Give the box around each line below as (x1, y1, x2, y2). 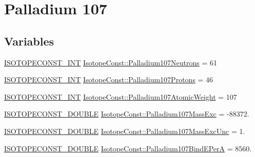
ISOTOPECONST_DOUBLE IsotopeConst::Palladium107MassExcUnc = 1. (4, 125, 245, 136)
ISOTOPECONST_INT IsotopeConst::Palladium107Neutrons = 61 (4, 57, 218, 68)
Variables (4, 33, 54, 49)
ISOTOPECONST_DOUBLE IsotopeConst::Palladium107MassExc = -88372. (4, 108, 249, 119)
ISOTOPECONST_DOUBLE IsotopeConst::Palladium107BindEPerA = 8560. (4, 143, 252, 153)
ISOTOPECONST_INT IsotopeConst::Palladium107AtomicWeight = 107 (4, 91, 237, 102)
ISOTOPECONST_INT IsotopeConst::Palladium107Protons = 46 (4, 74, 213, 85)
